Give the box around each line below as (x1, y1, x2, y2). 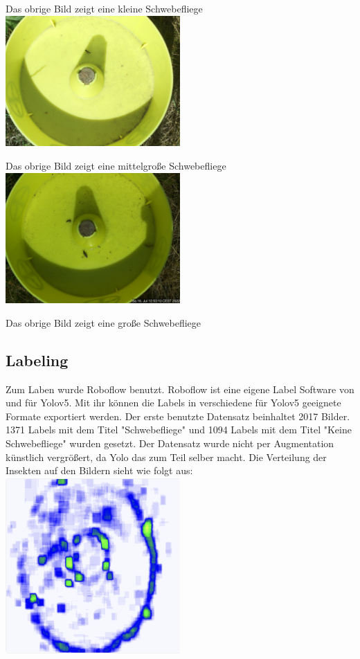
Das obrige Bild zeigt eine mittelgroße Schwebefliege (6, 158, 226, 172)
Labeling (6, 349, 69, 370)
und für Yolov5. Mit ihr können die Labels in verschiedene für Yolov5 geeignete (6, 395, 341, 410)
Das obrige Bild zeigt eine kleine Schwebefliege (6, 1, 203, 15)
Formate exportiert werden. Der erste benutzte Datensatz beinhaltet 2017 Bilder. (6, 408, 350, 423)
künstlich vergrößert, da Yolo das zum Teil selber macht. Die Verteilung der (6, 449, 327, 464)
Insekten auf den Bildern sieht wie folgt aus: (6, 463, 193, 478)
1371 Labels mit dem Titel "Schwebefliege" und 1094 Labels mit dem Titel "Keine (6, 422, 352, 437)
